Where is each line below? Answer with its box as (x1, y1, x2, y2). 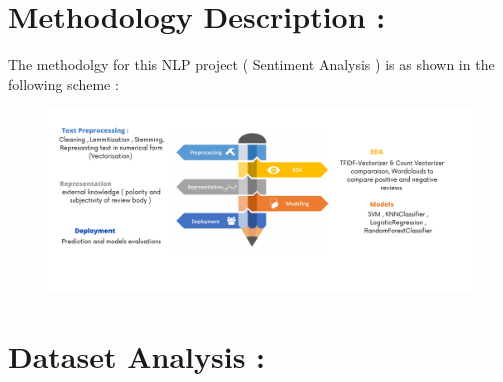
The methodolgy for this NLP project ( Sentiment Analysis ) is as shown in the (8, 54, 495, 75)
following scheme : (8, 73, 119, 94)
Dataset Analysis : (8, 335, 266, 376)
